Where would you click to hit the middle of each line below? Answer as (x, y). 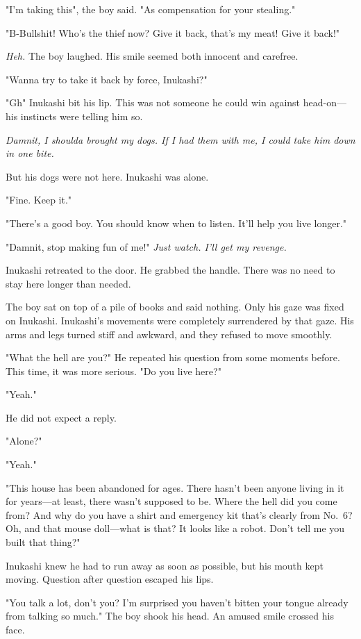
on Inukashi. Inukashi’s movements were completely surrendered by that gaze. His (180, 320)
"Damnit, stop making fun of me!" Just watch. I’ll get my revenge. (146, 246)
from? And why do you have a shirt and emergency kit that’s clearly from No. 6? (179, 514)
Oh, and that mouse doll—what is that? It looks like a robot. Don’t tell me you (175, 528)
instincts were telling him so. (82, 116)
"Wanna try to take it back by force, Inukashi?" (107, 79)
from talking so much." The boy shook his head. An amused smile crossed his (170, 616)
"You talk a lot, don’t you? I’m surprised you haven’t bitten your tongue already (177, 602)
